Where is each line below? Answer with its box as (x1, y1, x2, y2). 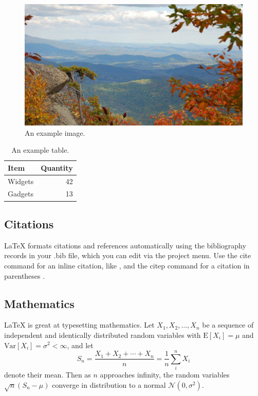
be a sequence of (202, 319, 254, 330)
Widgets (8, 175, 34, 186)
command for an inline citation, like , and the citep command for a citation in (4, 260, 250, 271)
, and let (67, 339, 94, 350)
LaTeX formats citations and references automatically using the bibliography (4, 240, 246, 250)
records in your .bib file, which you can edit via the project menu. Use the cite (4, 250, 251, 261)
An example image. (25, 127, 85, 138)
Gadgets (8, 188, 33, 199)
